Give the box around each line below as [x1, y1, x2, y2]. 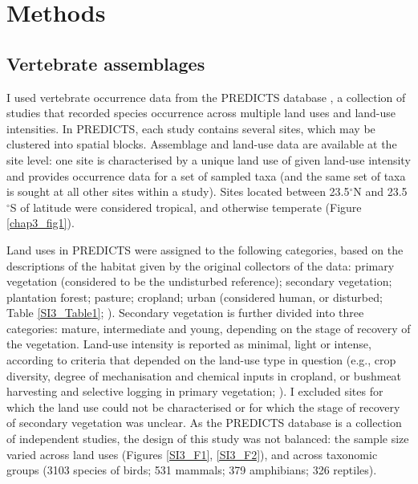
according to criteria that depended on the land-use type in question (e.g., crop [6, 352, 396, 368]
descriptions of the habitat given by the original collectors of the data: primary [6, 257, 395, 274]
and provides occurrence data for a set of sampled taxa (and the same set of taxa [6, 167, 406, 184]
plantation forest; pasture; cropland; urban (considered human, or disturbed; [6, 288, 383, 305]
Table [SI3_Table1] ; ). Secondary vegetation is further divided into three [6, 304, 364, 321]
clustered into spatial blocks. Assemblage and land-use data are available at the [6, 136, 397, 153]
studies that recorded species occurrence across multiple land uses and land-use [6, 104, 396, 121]
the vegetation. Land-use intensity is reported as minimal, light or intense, [6, 336, 371, 352]
